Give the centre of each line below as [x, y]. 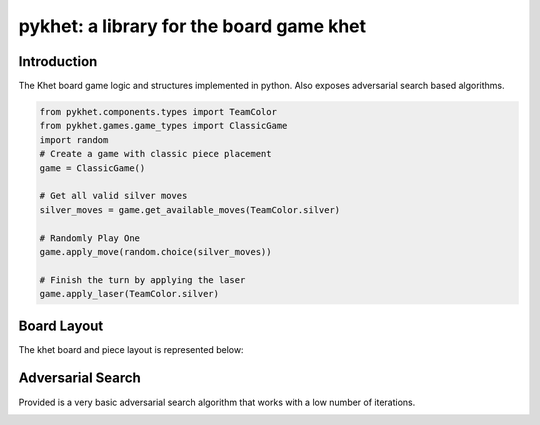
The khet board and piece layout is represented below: [131, 349]
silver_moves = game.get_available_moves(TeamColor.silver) [190, 209]
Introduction [58, 61]
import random [74, 139]
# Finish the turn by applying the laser [142, 279]
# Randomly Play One [89, 238]
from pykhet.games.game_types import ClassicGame [163, 126]
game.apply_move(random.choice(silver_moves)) [155, 251]
